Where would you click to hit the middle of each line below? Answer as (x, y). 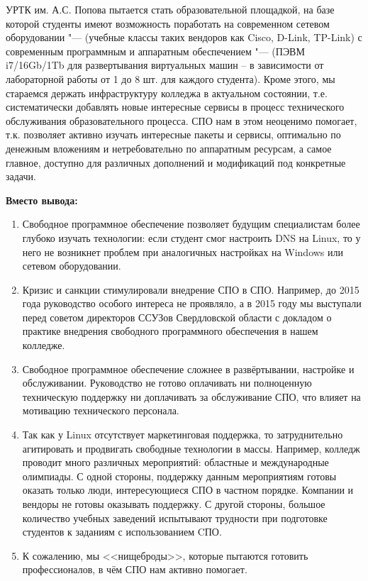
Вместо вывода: (42, 200)
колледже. (44, 345)
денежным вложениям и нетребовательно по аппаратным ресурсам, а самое (169, 148)
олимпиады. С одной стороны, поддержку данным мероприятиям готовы (179, 476)
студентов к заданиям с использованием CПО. (122, 532)
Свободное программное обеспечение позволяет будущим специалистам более (191, 224)
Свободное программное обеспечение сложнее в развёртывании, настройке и (188, 369)
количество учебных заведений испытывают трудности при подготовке (175, 518)
